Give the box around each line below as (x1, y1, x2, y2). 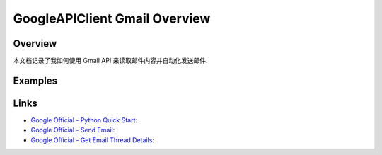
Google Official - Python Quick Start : (30, 115, 138, 124)
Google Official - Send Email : (30, 126, 115, 134)
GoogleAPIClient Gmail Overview (13, 11, 211, 26)
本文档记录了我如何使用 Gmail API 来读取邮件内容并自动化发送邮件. (13, 57, 208, 65)
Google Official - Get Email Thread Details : (30, 135, 155, 144)
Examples (13, 74, 58, 86)
